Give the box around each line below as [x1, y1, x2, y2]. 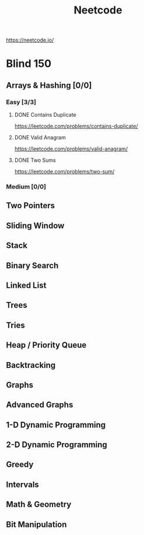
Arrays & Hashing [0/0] [6, 80, 92, 90]
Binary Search [6, 260, 59, 270]
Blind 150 [6, 57, 51, 70]
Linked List [6, 280, 47, 290]
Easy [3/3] [6, 98, 37, 106]
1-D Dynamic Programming [6, 420, 106, 430]
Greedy [6, 459, 34, 469]
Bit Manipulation [6, 519, 67, 529]
